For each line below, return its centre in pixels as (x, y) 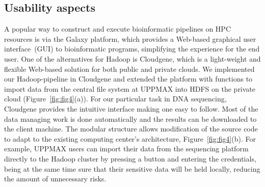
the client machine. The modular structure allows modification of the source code (131, 129)
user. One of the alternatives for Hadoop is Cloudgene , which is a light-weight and (132, 58)
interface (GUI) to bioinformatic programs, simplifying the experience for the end (132, 49)
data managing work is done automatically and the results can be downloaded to (130, 118)
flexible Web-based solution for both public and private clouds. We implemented (129, 69)
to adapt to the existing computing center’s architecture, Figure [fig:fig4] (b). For (130, 138)
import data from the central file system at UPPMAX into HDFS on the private (130, 88)
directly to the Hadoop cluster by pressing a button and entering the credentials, (130, 158)
